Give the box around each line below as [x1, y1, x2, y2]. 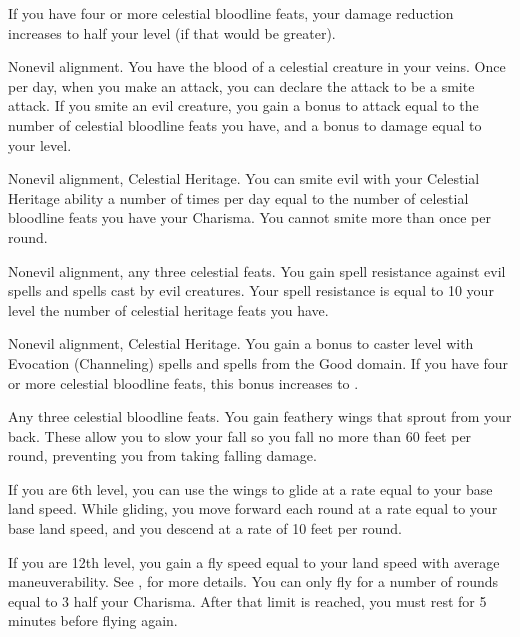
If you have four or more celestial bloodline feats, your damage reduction [8, 3, 454, 23]
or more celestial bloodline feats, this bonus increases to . [8, 372, 359, 393]
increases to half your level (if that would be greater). [8, 22, 336, 43]
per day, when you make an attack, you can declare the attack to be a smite [8, 75, 475, 96]
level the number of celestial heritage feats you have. [8, 299, 329, 320]
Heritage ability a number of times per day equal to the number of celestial [8, 187, 469, 208]
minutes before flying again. [8, 610, 178, 631]
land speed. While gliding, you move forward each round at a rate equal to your [8, 498, 498, 519]
